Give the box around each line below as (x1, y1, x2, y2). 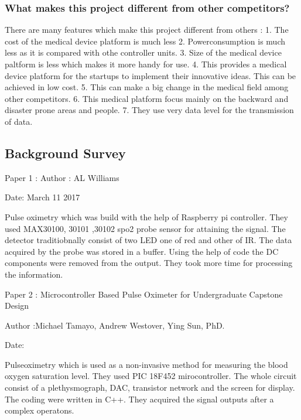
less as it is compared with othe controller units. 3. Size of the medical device (5, 46, 282, 59)
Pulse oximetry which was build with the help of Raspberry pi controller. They (5, 210, 288, 223)
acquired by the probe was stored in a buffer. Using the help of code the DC (5, 245, 279, 257)
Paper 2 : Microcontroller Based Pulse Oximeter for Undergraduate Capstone (5, 288, 283, 300)
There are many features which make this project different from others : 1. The (5, 23, 289, 36)
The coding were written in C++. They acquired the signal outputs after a (5, 392, 274, 405)
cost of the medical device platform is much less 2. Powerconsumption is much (5, 35, 285, 47)
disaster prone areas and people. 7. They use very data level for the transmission (5, 104, 294, 116)
